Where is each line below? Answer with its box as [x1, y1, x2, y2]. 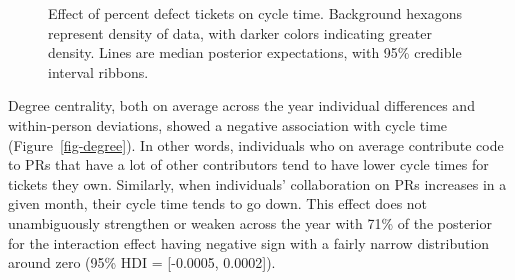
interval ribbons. [48, 61, 149, 82]
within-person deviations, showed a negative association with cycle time [8, 114, 448, 135]
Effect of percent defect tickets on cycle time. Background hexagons [48, 3, 462, 23]
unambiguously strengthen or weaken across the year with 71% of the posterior [8, 212, 492, 233]
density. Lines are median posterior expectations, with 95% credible [48, 42, 462, 63]
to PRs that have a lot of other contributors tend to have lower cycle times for [8, 154, 489, 175]
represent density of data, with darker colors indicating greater [48, 22, 432, 43]
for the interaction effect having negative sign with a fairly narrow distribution [8, 232, 490, 253]
